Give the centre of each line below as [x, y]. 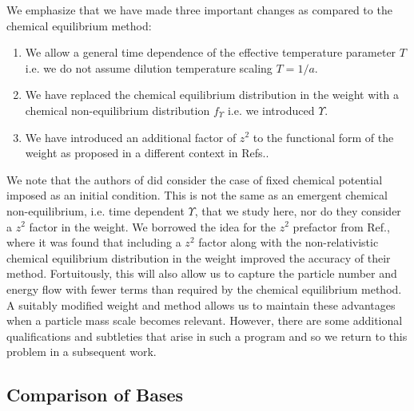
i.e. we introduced [271, 110]
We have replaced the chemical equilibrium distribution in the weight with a [212, 95]
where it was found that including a [94, 242]
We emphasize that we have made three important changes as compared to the [199, 10]
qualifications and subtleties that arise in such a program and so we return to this [207, 336]
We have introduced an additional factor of [131, 137]
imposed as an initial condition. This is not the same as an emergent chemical [197, 195]
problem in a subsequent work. [82, 352]
